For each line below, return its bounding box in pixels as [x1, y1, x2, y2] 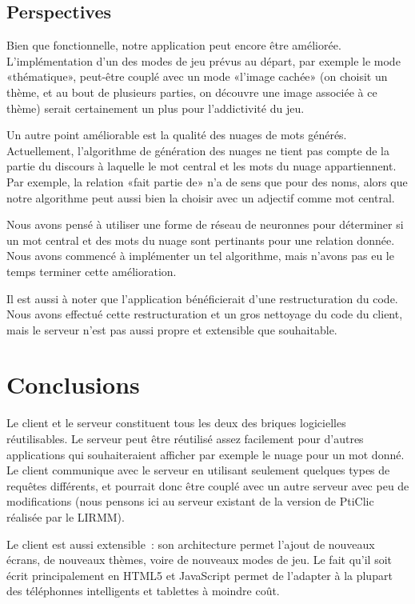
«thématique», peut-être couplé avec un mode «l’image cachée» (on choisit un [6, 68, 388, 85]
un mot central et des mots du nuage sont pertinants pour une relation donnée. [6, 231, 395, 248]
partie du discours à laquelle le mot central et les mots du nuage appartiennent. [6, 158, 397, 174]
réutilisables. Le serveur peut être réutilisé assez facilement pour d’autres [6, 430, 364, 447]
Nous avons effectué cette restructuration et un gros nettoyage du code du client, [6, 306, 403, 322]
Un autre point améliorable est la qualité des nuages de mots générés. [6, 126, 347, 143]
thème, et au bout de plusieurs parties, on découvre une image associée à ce [6, 83, 377, 100]
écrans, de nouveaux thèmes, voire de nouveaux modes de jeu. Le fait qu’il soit [6, 551, 393, 568]
